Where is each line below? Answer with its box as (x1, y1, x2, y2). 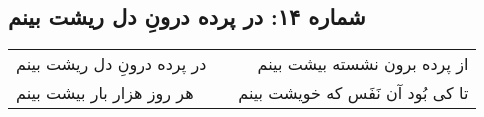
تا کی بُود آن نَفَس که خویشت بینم (238, 81, 469, 105)
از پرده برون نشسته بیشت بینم (257, 52, 469, 76)
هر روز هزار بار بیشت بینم (16, 81, 194, 105)
